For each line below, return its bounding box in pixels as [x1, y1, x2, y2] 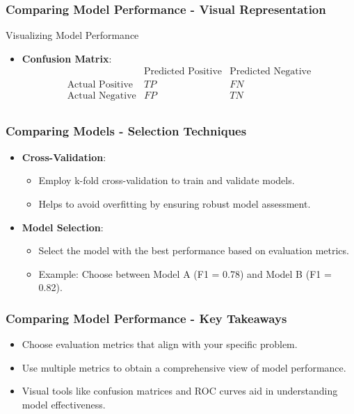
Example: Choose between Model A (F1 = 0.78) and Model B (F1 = [38, 266, 332, 281]
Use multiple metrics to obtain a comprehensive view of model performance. [22, 360, 346, 374]
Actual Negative [67, 91, 136, 101]
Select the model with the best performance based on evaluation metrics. [38, 243, 349, 258]
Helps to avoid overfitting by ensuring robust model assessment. [38, 196, 311, 210]
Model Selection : [22, 220, 104, 234]
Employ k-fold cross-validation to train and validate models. [38, 173, 295, 188]
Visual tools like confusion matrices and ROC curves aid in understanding [22, 383, 338, 398]
